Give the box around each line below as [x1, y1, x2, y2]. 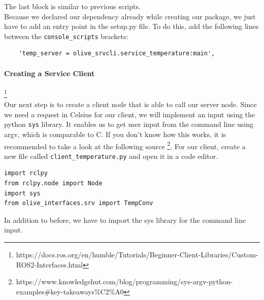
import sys [4, 189, 41, 197]
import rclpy [4, 170, 48, 177]
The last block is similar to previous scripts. [4, 1, 141, 11]
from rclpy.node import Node [4, 180, 103, 187]
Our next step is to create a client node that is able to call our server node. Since [4, 99, 257, 110]
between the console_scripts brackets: [4, 30, 128, 41]
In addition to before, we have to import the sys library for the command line [4, 214, 246, 225]
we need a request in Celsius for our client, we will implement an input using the [4, 109, 255, 119]
